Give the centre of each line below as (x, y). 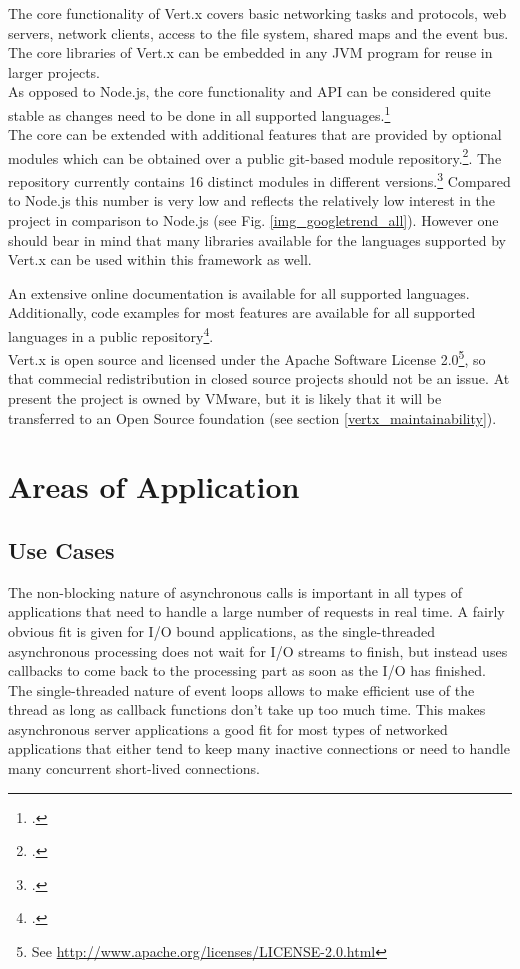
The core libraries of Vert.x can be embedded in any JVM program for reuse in (250, 52)
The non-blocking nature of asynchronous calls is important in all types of (235, 591)
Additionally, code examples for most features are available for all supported (242, 312)
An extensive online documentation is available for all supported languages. (239, 292)
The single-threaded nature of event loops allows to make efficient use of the (241, 689)
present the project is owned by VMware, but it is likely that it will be (225, 397)
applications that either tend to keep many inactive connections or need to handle (259, 748)
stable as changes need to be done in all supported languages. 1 (199, 113)
